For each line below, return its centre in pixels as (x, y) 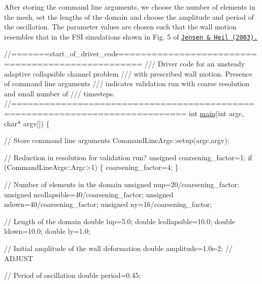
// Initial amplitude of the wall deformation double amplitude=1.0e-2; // (118, 248)
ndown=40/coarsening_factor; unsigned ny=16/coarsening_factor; (108, 204)
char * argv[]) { (27, 123)
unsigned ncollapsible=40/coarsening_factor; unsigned (89, 194)
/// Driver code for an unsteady (195, 64)
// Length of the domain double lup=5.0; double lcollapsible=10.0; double (120, 221)
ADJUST (19, 258)
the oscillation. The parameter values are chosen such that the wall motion (120, 27)
